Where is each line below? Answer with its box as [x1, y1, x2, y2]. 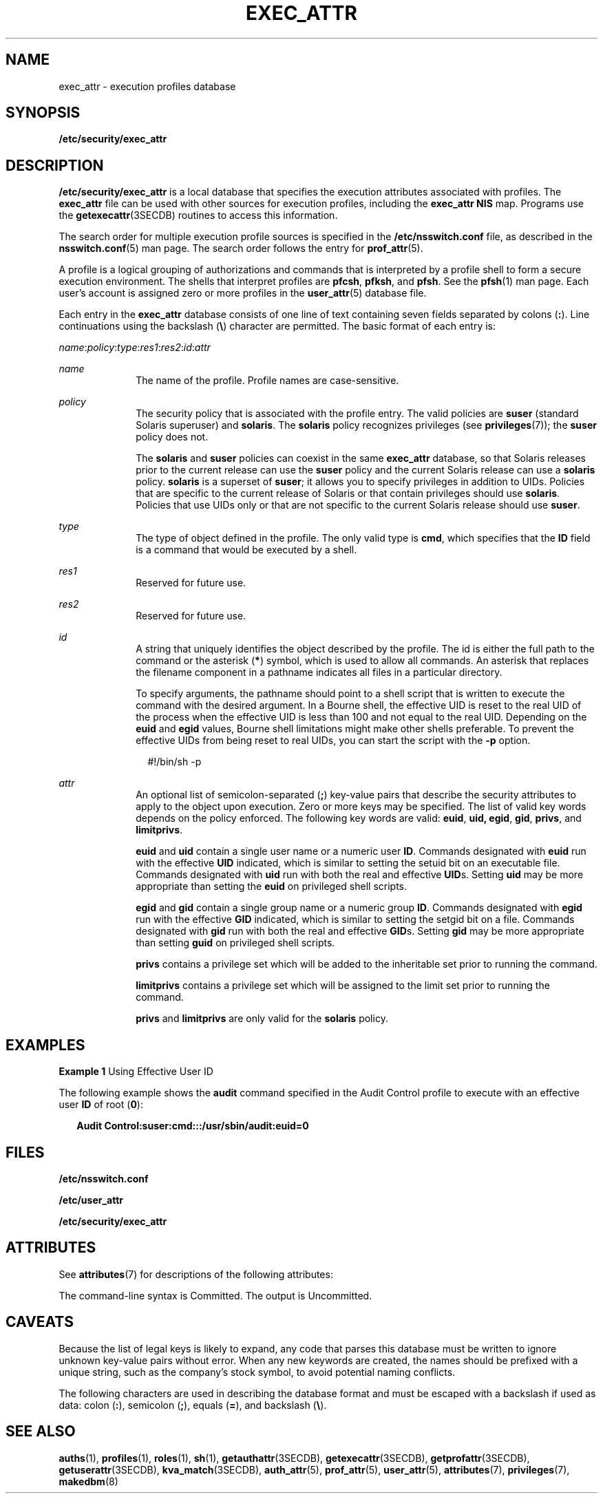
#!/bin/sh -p [147, 756, 202, 768]
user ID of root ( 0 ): [59, 1098, 143, 1111]
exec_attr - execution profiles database [59, 80, 236, 92]
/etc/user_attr [59, 1193, 124, 1206]
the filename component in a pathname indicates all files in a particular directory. [136, 666, 502, 679]
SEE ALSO [6, 1423, 76, 1440]
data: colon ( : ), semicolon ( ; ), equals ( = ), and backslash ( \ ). [59, 1399, 327, 1411]
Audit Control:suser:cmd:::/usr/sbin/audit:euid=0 [76, 1120, 309, 1132]
